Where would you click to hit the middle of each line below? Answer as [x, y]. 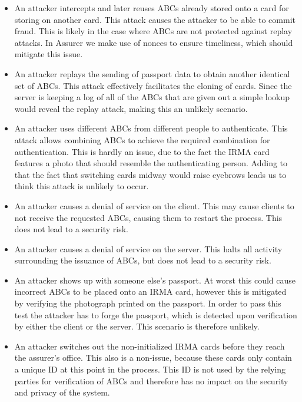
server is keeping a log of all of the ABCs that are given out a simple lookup [152, 97]
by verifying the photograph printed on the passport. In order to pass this [148, 303]
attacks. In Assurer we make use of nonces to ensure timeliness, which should [154, 42]
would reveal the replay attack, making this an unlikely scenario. [131, 108]
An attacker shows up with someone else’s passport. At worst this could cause [155, 280]
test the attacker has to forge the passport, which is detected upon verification [156, 314]
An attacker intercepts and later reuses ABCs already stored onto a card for [152, 8]
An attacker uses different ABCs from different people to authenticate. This [151, 128]
